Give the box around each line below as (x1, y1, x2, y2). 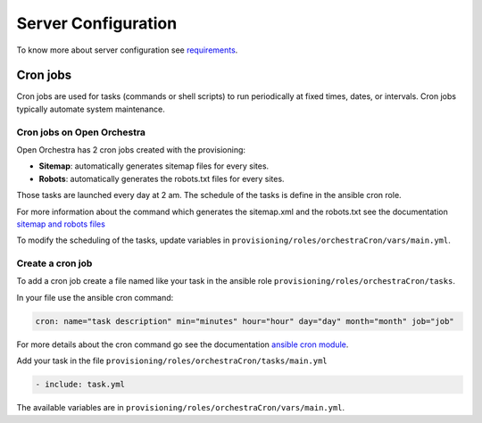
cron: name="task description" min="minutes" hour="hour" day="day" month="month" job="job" (35, 316, 454, 326)
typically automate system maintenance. (16, 104, 165, 114)
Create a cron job (16, 257, 93, 270)
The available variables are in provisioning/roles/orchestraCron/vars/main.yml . (16, 402, 345, 413)
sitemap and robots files (16, 219, 106, 229)
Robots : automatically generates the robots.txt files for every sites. (38, 173, 285, 184)
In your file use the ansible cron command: (16, 292, 174, 303)
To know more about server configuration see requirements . (16, 45, 238, 55)
